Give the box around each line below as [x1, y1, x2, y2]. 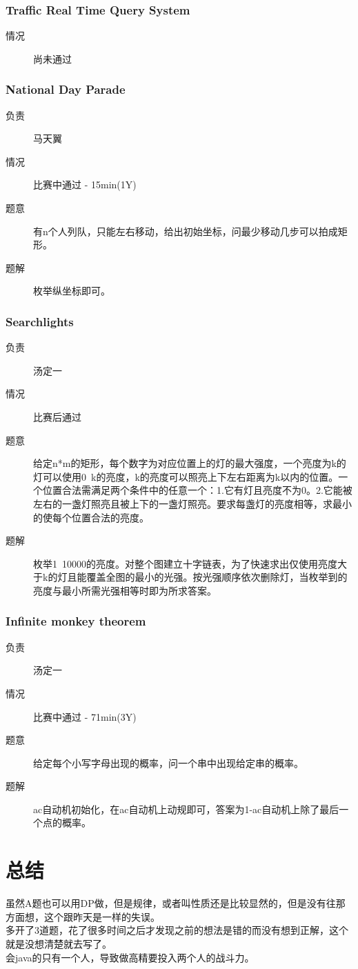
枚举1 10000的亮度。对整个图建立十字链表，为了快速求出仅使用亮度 [33, 556, 337, 570]
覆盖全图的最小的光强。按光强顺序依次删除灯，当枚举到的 [86, 570, 348, 584]
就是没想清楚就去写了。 [6, 936, 112, 950]
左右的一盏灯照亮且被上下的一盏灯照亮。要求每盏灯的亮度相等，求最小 [33, 496, 352, 510]
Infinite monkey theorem [6, 612, 146, 630]
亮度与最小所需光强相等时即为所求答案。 [33, 583, 217, 597]
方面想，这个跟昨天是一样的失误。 [6, 909, 160, 923]
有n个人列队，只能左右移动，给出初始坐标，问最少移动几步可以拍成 [33, 223, 338, 238]
